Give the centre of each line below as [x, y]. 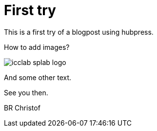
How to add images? [37, 47]
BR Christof [22, 108]
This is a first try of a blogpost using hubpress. [79, 32]
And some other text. [38, 77]
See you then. [26, 92]
